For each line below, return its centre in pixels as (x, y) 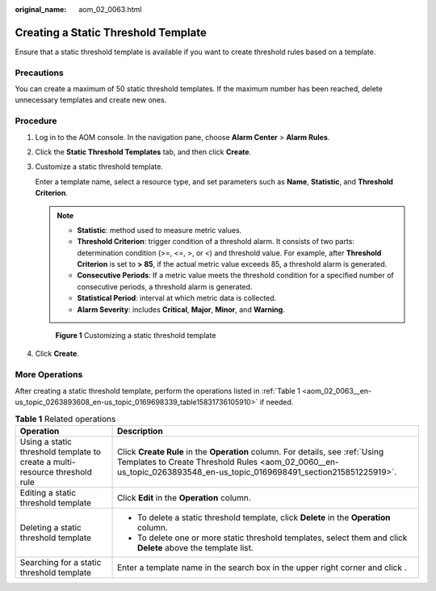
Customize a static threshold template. (99, 167)
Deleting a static (51, 527)
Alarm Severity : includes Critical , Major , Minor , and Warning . (181, 309)
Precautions (39, 73)
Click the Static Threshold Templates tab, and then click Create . (143, 152)
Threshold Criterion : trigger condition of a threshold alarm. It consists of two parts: (216, 242)
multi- (64, 462)
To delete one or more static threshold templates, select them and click (272, 538)
